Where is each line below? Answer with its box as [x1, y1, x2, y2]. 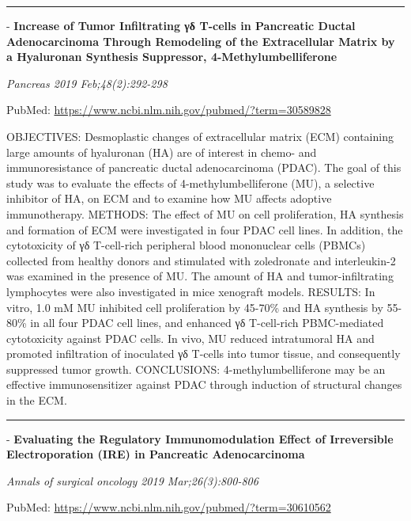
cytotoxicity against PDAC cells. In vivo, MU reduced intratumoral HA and [6, 329, 375, 346]
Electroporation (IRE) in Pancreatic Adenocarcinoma [6, 446, 305, 462]
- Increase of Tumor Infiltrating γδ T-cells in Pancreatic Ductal [6, 17, 356, 33]
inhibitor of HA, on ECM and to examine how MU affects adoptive [6, 190, 332, 207]
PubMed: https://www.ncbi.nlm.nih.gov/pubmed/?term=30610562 [6, 499, 331, 515]
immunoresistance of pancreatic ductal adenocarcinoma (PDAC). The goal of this [6, 159, 402, 176]
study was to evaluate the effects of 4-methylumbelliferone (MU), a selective [6, 174, 375, 191]
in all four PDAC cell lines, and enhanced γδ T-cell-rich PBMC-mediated [30, 314, 384, 331]
